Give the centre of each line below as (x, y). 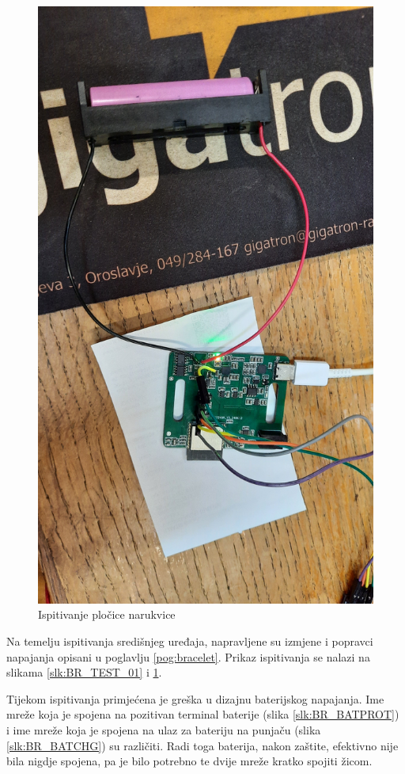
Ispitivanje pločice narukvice (107, 614)
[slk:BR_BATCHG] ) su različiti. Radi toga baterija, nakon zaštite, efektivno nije (202, 745)
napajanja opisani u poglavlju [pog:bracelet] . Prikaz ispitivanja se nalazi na (188, 656)
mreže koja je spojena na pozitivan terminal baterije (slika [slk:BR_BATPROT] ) (203, 714)
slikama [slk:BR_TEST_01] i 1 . (84, 672)
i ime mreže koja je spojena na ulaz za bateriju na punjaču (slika (164, 729)
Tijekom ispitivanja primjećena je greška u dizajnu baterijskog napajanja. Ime (195, 698)
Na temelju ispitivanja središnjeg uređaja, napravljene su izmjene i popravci (190, 641)
